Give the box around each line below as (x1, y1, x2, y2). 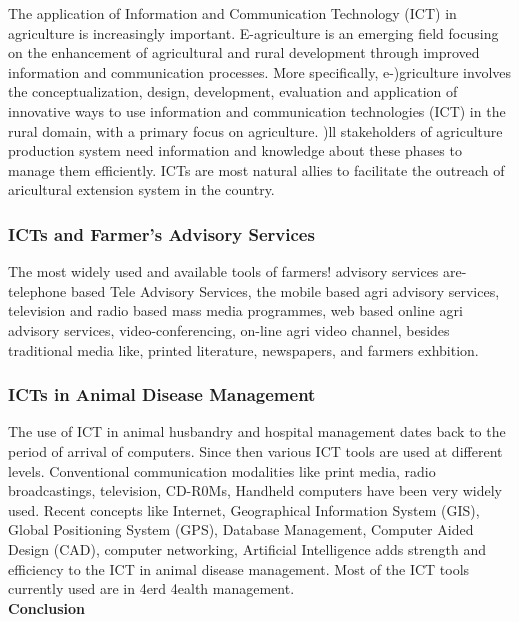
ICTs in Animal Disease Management (8, 382, 316, 407)
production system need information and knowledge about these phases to (8, 140, 462, 161)
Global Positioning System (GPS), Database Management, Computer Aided (8, 519, 474, 540)
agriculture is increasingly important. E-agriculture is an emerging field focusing (8, 22, 499, 43)
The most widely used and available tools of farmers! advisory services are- (8, 261, 467, 282)
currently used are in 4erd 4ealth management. (8, 578, 295, 599)
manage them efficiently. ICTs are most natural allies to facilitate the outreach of (8, 159, 505, 180)
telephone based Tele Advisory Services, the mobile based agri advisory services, (8, 280, 500, 301)
